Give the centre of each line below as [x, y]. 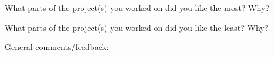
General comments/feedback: [57, 47]
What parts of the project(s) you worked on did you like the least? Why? [137, 27]
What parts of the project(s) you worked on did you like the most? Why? [137, 8]
